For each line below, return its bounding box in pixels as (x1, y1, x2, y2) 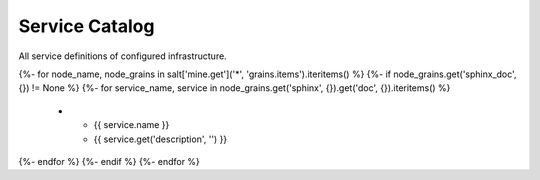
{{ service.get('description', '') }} (93, 133, 228, 145)
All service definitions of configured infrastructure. (18, 50, 227, 62)
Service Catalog (18, 15, 155, 37)
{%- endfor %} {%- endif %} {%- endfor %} (18, 155, 200, 167)
